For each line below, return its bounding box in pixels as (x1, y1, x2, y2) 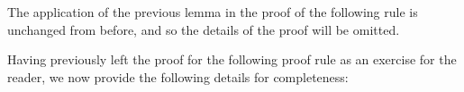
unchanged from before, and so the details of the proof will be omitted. (7, 20, 400, 38)
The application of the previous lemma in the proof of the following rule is (7, 3, 418, 21)
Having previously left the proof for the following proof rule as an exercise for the (7, 50, 457, 69)
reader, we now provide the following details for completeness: (7, 67, 349, 86)
